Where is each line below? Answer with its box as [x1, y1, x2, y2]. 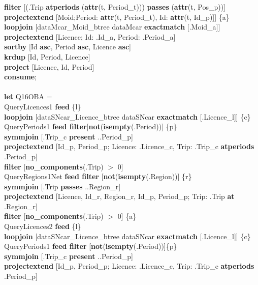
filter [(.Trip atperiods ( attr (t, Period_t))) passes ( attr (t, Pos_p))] [4, 2, 226, 12]
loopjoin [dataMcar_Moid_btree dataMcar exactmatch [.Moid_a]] [4, 21, 220, 32]
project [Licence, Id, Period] [4, 61, 94, 72]
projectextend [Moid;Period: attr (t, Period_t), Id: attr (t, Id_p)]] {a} [4, 11, 230, 22]
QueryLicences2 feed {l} [4, 221, 81, 232]
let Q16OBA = [4, 91, 52, 102]
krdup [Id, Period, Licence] [4, 51, 90, 62]
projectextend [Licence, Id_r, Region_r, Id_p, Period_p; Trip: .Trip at [4, 191, 235, 202]
